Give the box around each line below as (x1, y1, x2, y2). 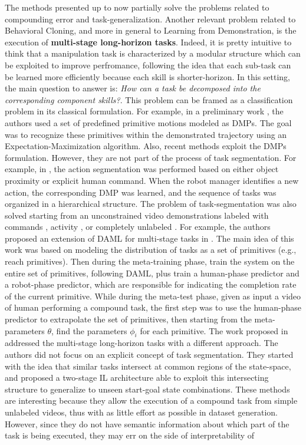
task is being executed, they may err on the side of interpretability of (5, 429, 255, 441)
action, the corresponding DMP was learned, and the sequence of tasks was (5, 186, 277, 198)
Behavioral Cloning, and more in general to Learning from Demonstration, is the (5, 24, 297, 37)
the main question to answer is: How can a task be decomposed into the (5, 82, 261, 94)
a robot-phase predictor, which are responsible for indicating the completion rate (5, 278, 297, 291)
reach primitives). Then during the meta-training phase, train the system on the (5, 255, 295, 268)
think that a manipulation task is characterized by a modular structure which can (5, 47, 301, 60)
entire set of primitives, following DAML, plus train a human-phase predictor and (5, 266, 300, 279)
